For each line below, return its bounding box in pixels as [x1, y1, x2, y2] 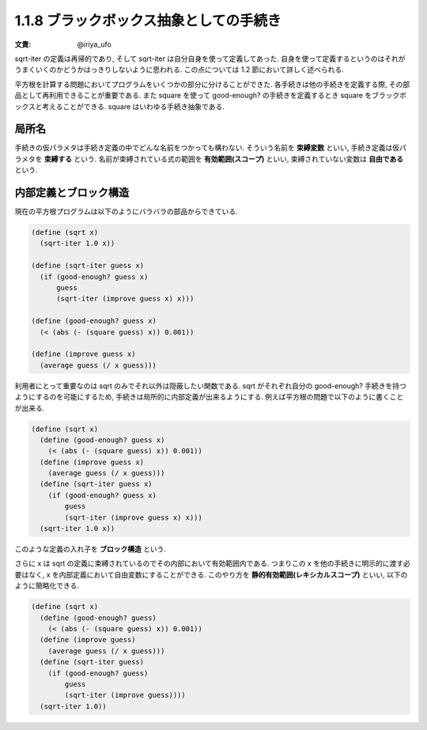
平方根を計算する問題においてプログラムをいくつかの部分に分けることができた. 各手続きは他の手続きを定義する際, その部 [14, 79, 410, 89]
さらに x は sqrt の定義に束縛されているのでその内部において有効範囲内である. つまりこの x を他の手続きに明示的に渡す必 [14, 558, 410, 569]
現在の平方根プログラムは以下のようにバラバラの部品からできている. [14, 206, 239, 217]
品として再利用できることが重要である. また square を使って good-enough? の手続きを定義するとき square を [14, 91, 372, 100]
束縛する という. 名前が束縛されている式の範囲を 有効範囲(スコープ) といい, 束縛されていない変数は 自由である [43, 154, 403, 164]
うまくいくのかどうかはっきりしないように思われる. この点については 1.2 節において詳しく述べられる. [14, 65, 344, 74]
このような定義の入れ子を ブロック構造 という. [14, 544, 166, 554]
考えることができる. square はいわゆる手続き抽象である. [42, 101, 225, 111]
